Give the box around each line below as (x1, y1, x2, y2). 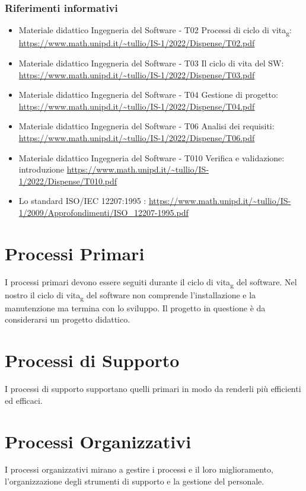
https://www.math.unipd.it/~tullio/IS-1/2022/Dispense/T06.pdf (18, 131, 255, 144)
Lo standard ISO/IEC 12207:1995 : (18, 195, 146, 207)
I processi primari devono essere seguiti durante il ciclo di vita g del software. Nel (5, 275, 297, 289)
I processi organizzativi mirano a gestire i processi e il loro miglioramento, (5, 463, 273, 476)
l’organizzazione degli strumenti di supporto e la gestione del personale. (5, 475, 264, 487)
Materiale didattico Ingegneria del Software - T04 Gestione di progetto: (18, 88, 278, 101)
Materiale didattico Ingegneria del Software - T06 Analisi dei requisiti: (18, 120, 275, 132)
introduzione (18, 163, 65, 176)
